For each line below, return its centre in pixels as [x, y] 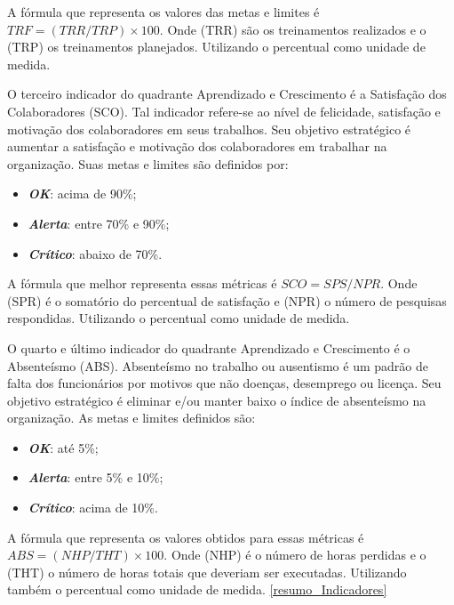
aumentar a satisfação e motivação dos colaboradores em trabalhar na [197, 146]
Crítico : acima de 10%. [93, 508]
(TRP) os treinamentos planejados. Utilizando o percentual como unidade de [216, 47]
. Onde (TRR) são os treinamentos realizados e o [293, 29]
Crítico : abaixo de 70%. [95, 253]
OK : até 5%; [63, 447]
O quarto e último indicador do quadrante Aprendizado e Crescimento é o [209, 347]
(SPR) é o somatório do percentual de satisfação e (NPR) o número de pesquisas [227, 300]
